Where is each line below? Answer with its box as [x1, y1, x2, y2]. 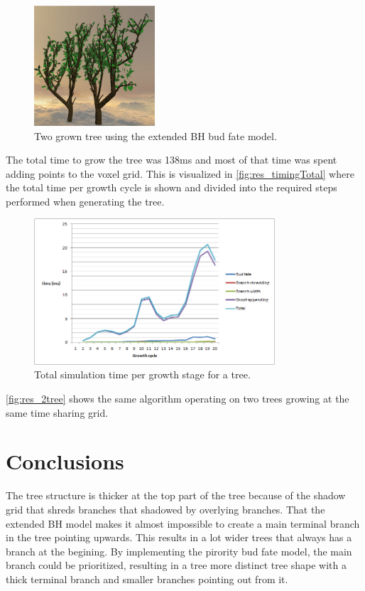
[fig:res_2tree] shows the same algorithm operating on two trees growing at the [6, 391, 349, 406]
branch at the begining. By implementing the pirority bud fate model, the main [6, 543, 352, 558]
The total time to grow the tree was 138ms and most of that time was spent [6, 152, 337, 167]
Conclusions [6, 447, 124, 476]
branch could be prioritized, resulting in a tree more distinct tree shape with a [6, 558, 347, 573]
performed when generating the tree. [6, 193, 165, 208]
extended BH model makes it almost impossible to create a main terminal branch [6, 516, 360, 531]
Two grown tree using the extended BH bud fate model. [34, 128, 277, 143]
